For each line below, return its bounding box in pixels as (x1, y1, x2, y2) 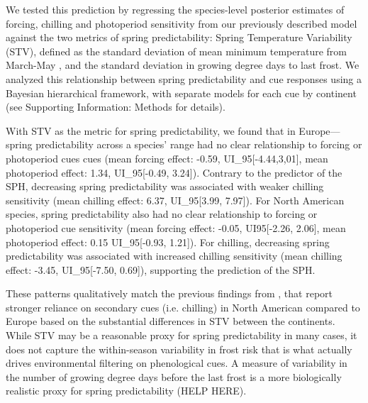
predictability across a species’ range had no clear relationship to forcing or (35, 137, 362, 152)
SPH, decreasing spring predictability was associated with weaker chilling (6, 179, 324, 194)
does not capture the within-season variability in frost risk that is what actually (6, 341, 352, 356)
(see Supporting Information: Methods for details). (6, 99, 225, 114)
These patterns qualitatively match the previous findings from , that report (6, 286, 333, 301)
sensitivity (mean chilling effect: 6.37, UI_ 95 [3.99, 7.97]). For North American (6, 192, 345, 207)
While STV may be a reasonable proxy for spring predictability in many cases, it (6, 328, 357, 343)
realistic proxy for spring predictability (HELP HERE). (6, 383, 247, 398)
